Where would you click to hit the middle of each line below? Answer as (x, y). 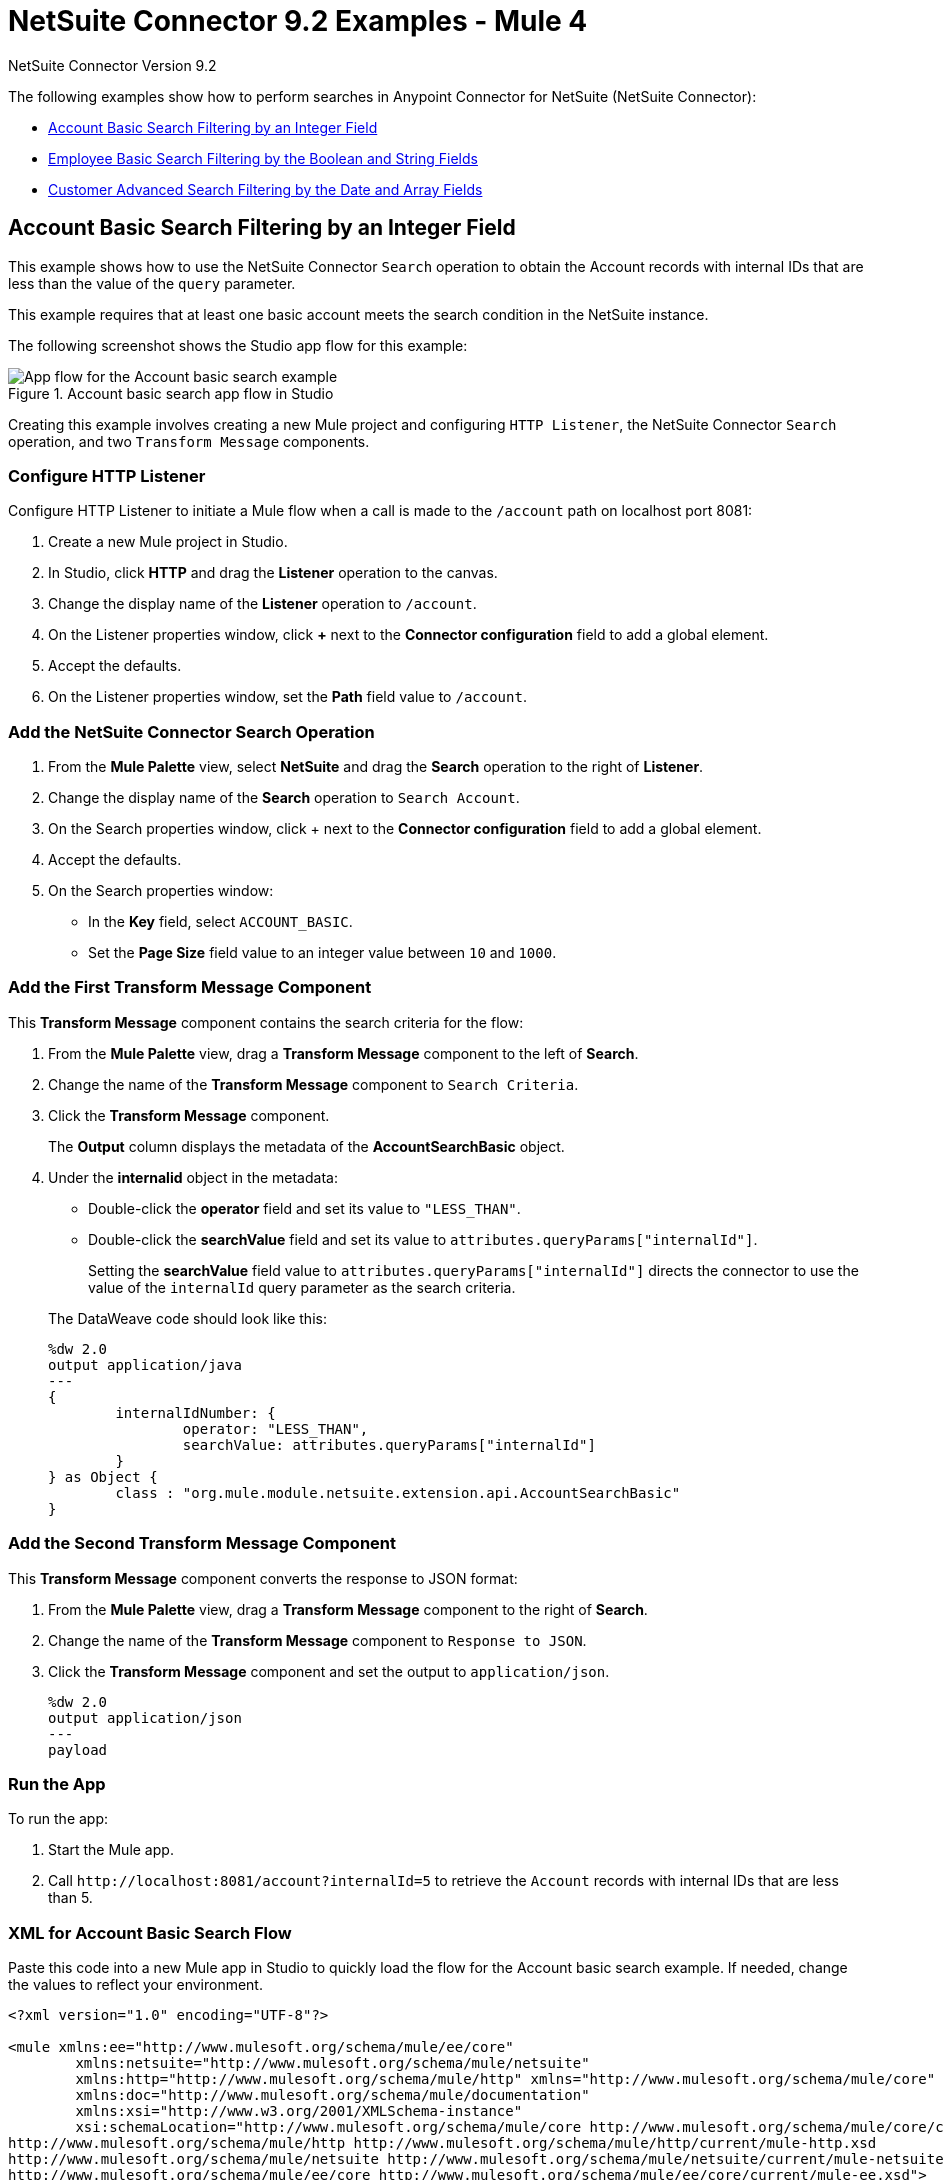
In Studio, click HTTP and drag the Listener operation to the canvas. (273, 573)
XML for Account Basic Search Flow (150, 1932)
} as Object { (103, 1476)
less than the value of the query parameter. (152, 283)
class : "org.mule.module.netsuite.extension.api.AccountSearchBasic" (398, 1492)
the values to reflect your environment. (135, 1985)
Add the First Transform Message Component (190, 987)
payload (78, 1749)
